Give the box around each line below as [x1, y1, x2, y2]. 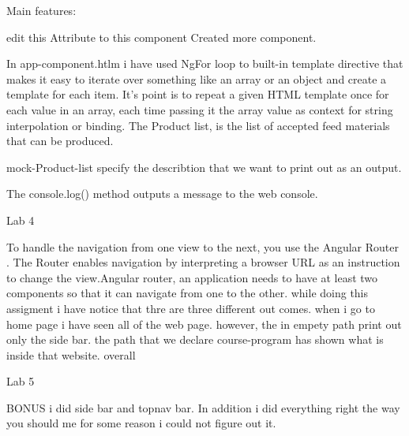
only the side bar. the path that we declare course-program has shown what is [6, 331, 384, 348]
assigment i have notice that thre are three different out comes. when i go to [6, 300, 375, 316]
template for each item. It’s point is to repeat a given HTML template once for [6, 86, 389, 102]
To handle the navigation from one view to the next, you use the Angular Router [6, 238, 400, 255]
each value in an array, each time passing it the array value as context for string [6, 101, 393, 117]
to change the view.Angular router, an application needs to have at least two [6, 269, 378, 285]
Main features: [6, 2, 77, 18]
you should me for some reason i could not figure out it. [6, 415, 276, 431]
